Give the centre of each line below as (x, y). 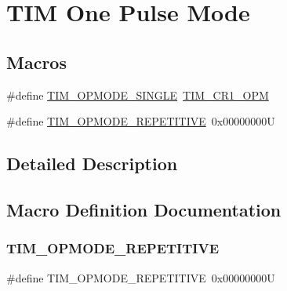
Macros (36, 62)
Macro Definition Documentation (144, 209)
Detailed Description (92, 164)
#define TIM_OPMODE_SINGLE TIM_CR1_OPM (138, 95)
